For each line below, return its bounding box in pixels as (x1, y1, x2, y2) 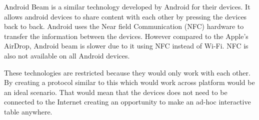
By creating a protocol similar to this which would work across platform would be (4, 77, 255, 87)
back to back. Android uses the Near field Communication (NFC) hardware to (4, 21, 244, 31)
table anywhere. (4, 106, 52, 116)
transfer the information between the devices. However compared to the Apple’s (4, 30, 248, 41)
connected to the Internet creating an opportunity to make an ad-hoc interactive (4, 96, 251, 107)
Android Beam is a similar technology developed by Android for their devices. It (4, 1, 250, 11)
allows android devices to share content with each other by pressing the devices (4, 11, 247, 21)
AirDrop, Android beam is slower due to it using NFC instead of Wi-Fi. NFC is (4, 40, 248, 51)
